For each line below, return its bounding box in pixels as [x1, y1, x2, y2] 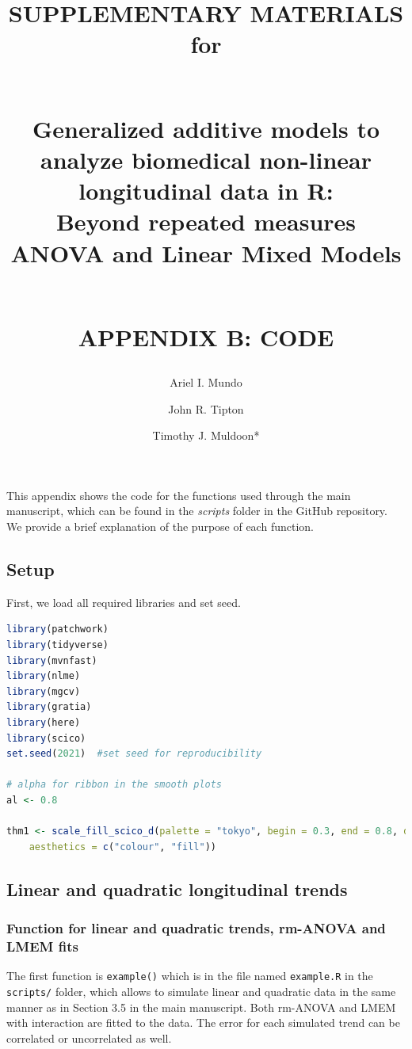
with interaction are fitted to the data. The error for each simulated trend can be [6, 1014, 400, 1031]
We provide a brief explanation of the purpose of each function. [6, 518, 314, 535]
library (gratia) [6, 701, 92, 713]
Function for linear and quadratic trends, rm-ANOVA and [6, 918, 386, 938]
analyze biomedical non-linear [40, 143, 372, 175]
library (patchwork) [6, 624, 109, 635]
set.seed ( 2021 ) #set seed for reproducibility [6, 748, 262, 760]
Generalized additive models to [32, 112, 380, 144]
